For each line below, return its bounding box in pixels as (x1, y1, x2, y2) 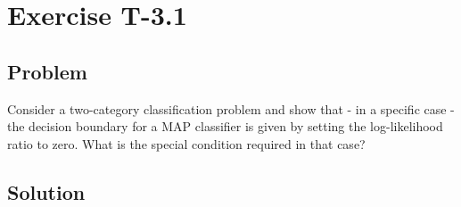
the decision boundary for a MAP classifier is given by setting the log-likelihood (7, 117, 443, 136)
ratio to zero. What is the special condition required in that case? (7, 134, 366, 153)
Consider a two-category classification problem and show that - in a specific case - (7, 99, 455, 118)
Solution (7, 178, 86, 205)
